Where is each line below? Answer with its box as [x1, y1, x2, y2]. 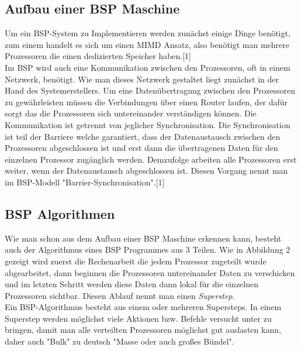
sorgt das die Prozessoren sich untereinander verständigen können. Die [5, 107, 257, 119]
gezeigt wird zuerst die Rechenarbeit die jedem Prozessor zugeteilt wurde [5, 254, 267, 267]
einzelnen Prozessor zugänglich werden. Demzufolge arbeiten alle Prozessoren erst [5, 153, 297, 165]
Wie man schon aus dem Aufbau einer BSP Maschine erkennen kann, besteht [5, 232, 282, 244]
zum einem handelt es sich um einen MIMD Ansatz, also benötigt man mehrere [5, 38, 290, 50]
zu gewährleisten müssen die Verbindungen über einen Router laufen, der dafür [5, 95, 288, 108]
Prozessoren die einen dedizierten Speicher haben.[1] [5, 50, 192, 62]
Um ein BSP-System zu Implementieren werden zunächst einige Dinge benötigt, [5, 27, 290, 39]
